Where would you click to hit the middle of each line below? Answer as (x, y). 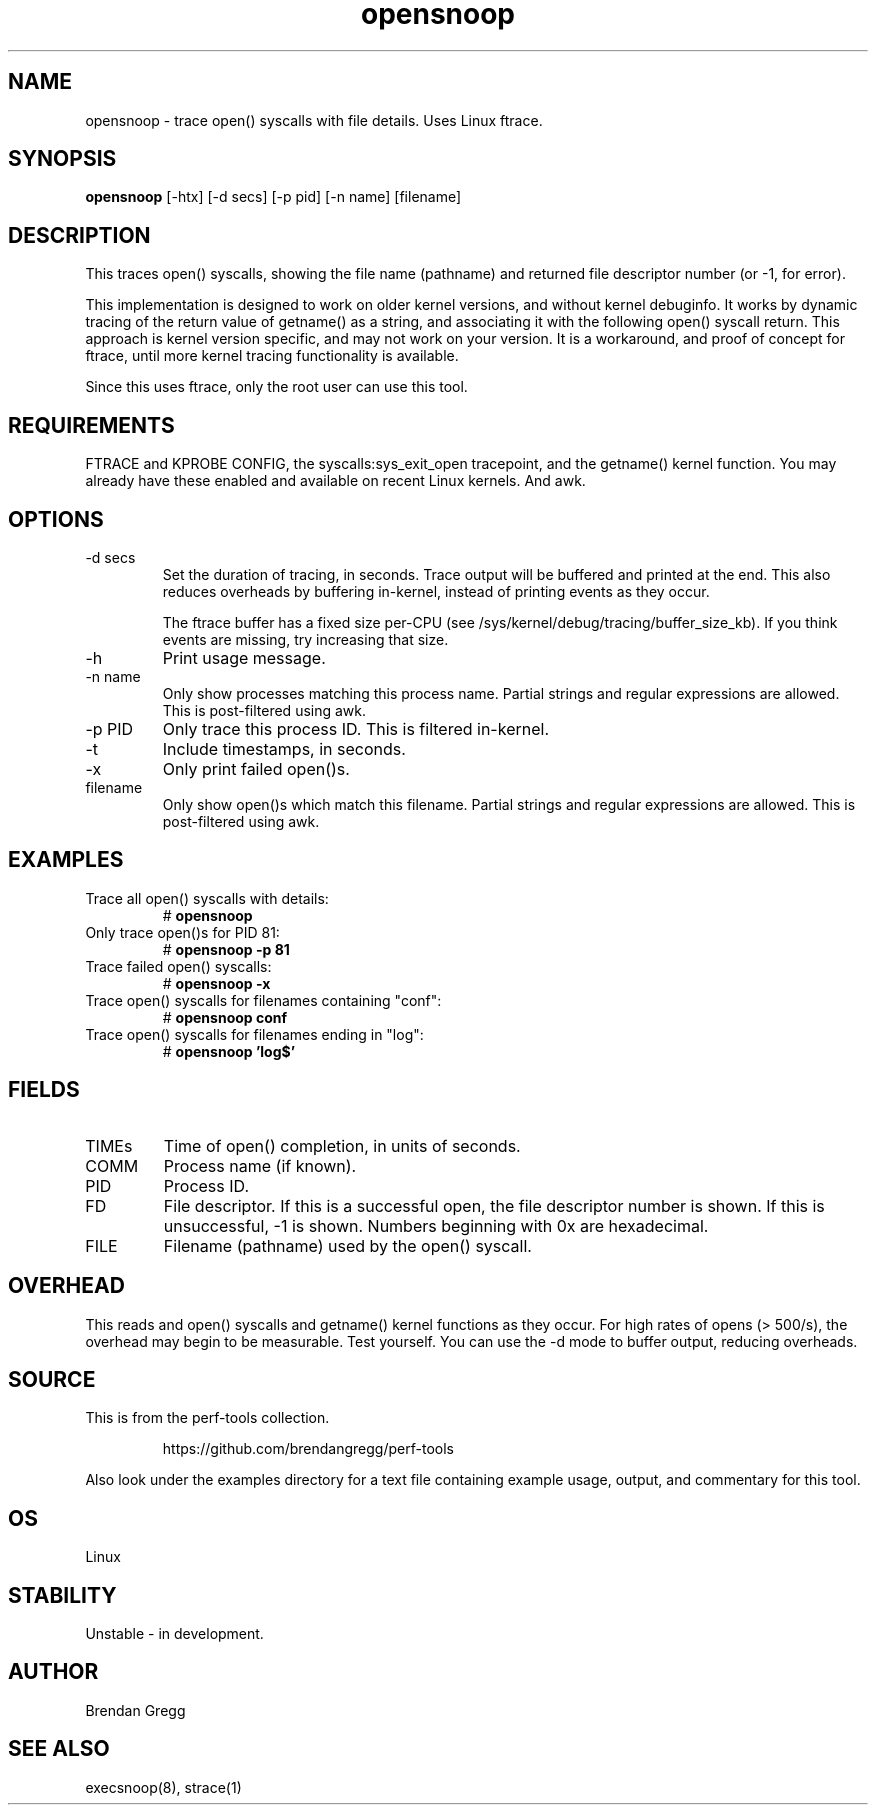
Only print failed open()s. (256, 768)
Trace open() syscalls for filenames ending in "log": (254, 1034)
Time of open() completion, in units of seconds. (342, 1145)
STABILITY (62, 1595)
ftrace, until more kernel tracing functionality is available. (272, 356)
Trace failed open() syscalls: (178, 966)
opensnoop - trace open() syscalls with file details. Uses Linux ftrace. (314, 120)
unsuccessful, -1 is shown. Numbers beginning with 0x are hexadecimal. (436, 1225)
